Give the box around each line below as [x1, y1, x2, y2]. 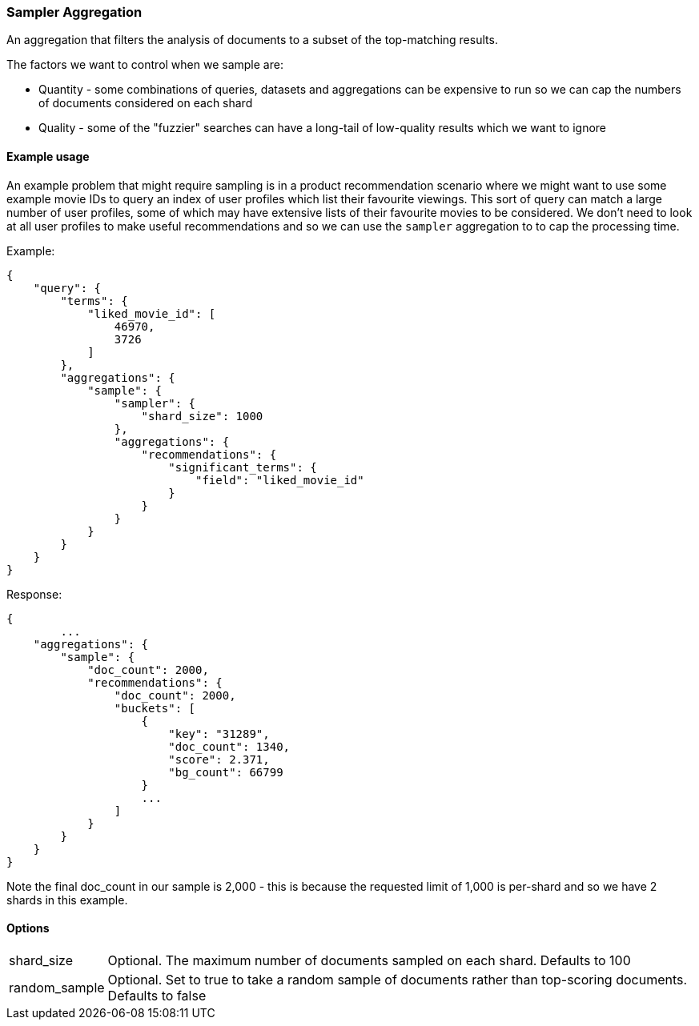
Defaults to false [107, 987, 207, 1004]
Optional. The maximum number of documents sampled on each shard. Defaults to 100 [107, 952, 631, 968]
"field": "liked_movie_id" [195, 473, 364, 487]
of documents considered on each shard [38, 96, 253, 110]
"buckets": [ [114, 701, 196, 715]
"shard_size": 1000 [141, 409, 263, 423]
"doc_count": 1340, [168, 739, 291, 753]
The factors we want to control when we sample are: [6, 58, 283, 72]
